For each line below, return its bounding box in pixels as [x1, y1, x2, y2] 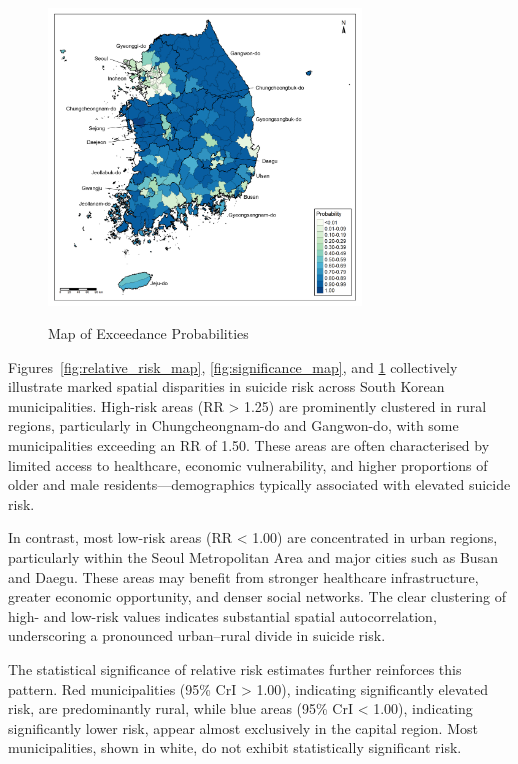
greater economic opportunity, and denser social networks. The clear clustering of [8, 586, 506, 607]
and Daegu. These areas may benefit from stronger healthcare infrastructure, [8, 566, 479, 587]
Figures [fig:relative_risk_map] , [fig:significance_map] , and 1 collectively [8, 356, 458, 377]
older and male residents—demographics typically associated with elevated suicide [8, 474, 511, 495]
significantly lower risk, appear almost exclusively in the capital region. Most [8, 717, 478, 738]
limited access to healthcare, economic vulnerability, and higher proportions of [8, 454, 488, 475]
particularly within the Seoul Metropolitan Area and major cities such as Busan [8, 547, 498, 568]
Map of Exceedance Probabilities [48, 323, 249, 344]
